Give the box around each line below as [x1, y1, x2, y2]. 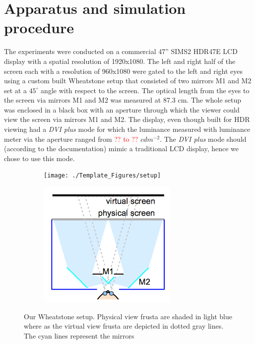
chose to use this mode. [4, 153, 75, 163]
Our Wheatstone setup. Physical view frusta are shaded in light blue [24, 311, 232, 321]
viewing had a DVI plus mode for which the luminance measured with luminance [4, 124, 251, 134]
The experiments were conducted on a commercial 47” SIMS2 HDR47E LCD [4, 46, 238, 57]
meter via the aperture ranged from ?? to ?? [4, 133, 138, 144]
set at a [4, 85, 27, 95]
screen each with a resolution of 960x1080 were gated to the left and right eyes [4, 65, 243, 76]
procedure [4, 17, 74, 38]
